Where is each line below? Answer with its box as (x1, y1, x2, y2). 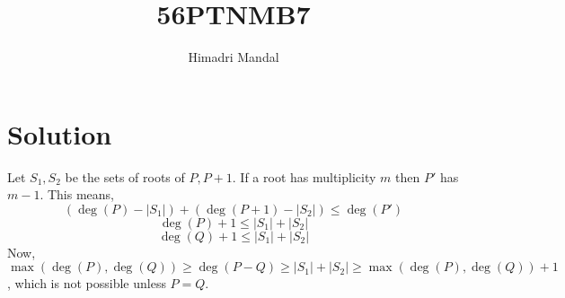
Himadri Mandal (188, 48, 279, 66)
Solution (7, 115, 112, 152)
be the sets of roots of (65, 167, 185, 186)
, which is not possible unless (7, 274, 166, 293)
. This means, (40, 185, 115, 204)
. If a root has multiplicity (232, 167, 376, 186)
